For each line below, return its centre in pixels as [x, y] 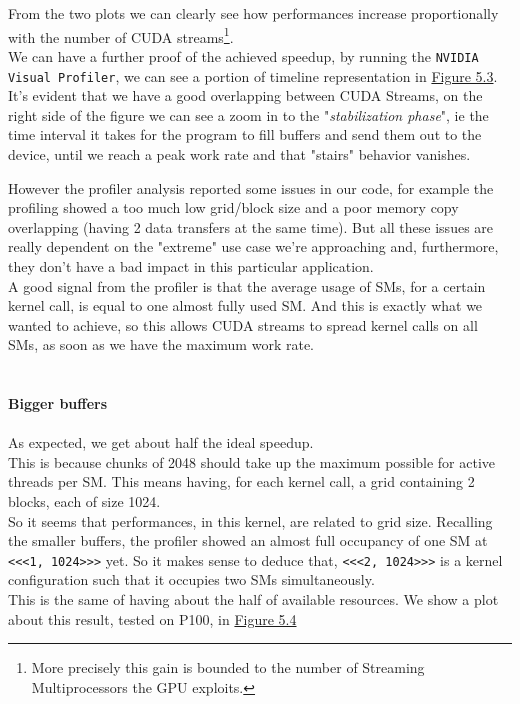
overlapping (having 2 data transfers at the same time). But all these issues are [251, 226]
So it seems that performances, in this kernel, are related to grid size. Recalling [250, 520]
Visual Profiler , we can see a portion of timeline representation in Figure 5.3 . [253, 75]
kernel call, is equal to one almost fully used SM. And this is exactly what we [245, 305]
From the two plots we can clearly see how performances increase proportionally [253, 13]
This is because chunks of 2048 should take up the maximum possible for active [252, 461]
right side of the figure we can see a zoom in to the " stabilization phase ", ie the [248, 114]
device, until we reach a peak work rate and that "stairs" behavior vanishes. [239, 153]
